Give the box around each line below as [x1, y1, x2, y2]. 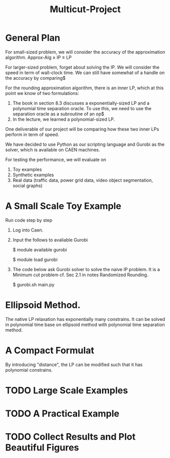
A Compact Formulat [5, 345, 94, 356]
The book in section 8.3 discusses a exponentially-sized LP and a [12, 100, 150, 106]
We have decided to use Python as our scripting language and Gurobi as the [5, 141, 165, 147]
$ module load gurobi [12, 256, 58, 263]
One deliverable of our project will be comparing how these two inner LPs [5, 126, 159, 132]
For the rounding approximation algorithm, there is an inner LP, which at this [5, 85, 164, 91]
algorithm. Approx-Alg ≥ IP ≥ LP [5, 54, 72, 60]
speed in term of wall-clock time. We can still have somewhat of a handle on [5, 70, 165, 76]
